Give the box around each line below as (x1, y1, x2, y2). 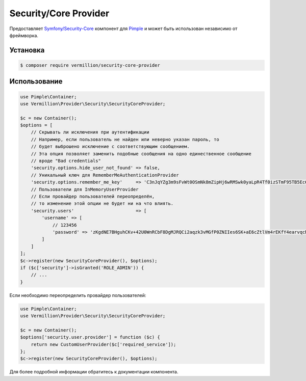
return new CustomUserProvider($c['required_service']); (31, 341, 176, 347)
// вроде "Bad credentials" (31, 158, 101, 164)
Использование (9, 77, 63, 86)
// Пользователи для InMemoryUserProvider (31, 186, 139, 192)
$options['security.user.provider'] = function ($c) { (20, 334, 160, 340)
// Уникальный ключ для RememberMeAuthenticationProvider (31, 172, 179, 178)
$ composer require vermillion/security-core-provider (20, 62, 160, 68)
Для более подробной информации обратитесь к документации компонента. (9, 369, 178, 375)
